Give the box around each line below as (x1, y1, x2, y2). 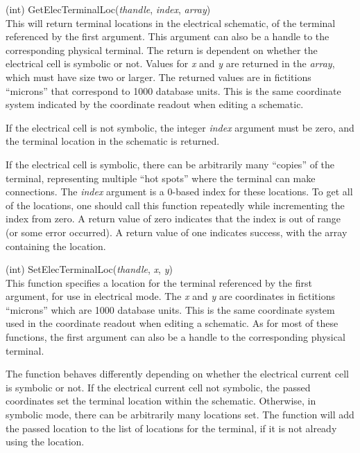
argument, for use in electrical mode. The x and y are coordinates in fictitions (6, 289, 335, 303)
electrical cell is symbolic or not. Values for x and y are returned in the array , (6, 56, 335, 71)
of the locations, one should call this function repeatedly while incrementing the (6, 197, 345, 212)
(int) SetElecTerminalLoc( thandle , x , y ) (6, 262, 173, 276)
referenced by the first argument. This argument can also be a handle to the (6, 29, 329, 44)
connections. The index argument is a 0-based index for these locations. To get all (6, 184, 353, 199)
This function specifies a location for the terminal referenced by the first (6, 275, 312, 290)
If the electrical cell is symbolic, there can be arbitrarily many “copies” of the (6, 157, 335, 171)
